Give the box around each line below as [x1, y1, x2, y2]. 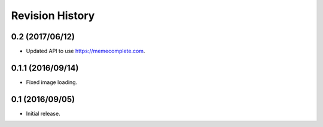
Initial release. [26, 110, 60, 117]
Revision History [11, 9, 95, 22]
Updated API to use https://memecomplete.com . [26, 48, 145, 55]
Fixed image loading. [26, 78, 78, 86]
